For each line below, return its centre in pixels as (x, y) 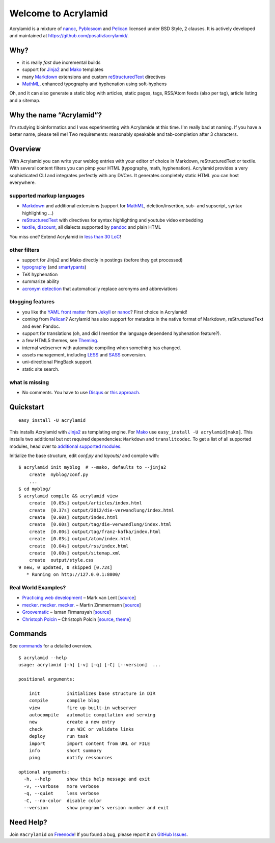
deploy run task (59, 736)
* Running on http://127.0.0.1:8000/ (73, 575)
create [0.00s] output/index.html (73, 517)
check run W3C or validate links (81, 729)
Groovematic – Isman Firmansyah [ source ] (67, 612)
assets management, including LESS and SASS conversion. (84, 355)
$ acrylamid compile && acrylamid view (68, 496)
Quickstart (27, 407)
